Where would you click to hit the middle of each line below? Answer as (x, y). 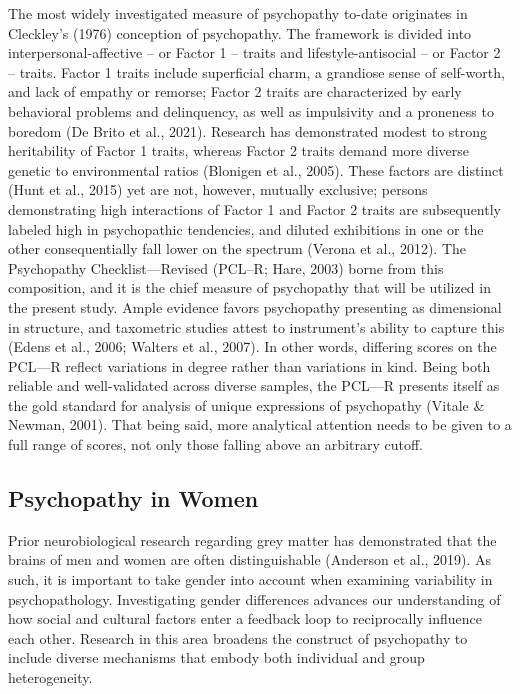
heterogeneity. (50, 677)
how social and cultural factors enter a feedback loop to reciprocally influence (245, 618)
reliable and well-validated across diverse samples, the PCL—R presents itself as (254, 385)
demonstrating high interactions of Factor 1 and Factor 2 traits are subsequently (254, 208)
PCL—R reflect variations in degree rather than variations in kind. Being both (249, 365)
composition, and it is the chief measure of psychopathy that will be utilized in (249, 287)
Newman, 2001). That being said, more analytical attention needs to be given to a (260, 424)
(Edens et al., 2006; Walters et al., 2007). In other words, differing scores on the (252, 346)
